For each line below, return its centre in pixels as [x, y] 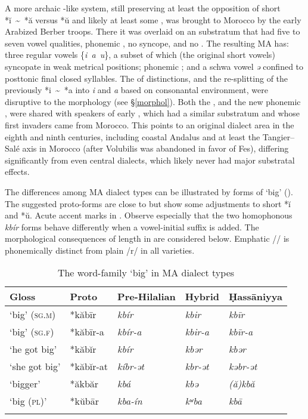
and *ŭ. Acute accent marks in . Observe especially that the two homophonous [149, 215]
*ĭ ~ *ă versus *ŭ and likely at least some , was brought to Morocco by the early [153, 19]
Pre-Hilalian [147, 297]
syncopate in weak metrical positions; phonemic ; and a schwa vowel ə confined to [154, 66]
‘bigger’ [25, 384]
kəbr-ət [243, 366]
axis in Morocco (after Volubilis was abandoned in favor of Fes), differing [155, 148]
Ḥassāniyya [255, 297]
